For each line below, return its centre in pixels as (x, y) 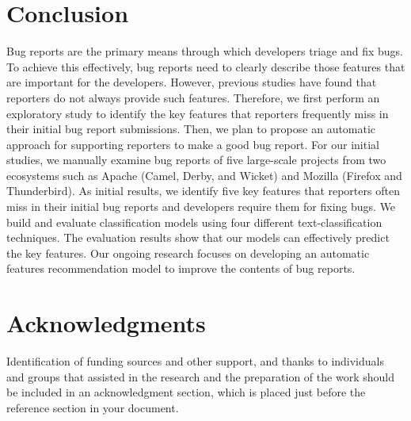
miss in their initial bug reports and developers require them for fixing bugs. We (201, 207)
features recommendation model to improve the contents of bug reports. (181, 268)
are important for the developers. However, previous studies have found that (192, 82)
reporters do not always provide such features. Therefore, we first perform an (193, 97)
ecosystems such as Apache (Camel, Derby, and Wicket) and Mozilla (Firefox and (204, 175)
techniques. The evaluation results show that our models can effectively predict (198, 237)
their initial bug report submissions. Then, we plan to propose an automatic (191, 129)
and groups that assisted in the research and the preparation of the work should (200, 376)
